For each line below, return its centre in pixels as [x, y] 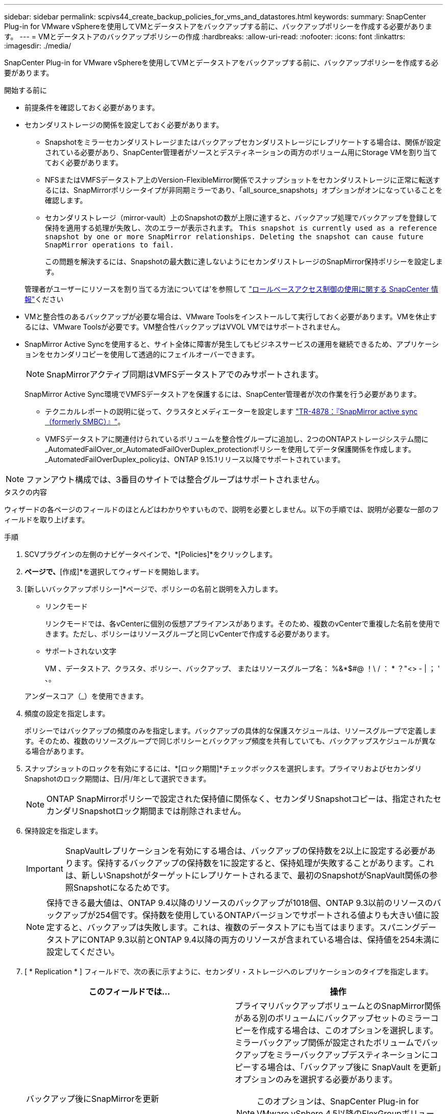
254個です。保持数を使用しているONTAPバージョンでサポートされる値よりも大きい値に [263, 915]
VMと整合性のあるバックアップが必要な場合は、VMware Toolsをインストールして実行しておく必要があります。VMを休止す [231, 317]
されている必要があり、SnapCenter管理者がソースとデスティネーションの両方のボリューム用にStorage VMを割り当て [241, 152]
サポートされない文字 [81, 651]
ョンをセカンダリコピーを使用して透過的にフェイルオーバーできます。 [142, 354]
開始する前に [26, 90]
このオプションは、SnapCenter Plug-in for [338, 1101]
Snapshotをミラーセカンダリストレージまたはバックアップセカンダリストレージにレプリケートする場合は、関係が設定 [243, 142]
